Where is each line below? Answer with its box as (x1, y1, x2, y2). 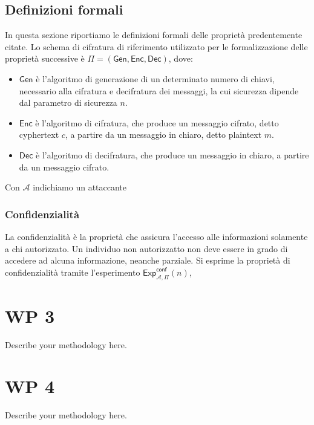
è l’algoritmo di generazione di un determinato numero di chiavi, (36, 72, 275, 85)
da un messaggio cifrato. (19, 160, 110, 173)
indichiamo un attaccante (33, 181, 127, 193)
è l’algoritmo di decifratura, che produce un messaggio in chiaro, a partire (36, 148, 309, 161)
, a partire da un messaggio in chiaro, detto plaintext (65, 128, 262, 141)
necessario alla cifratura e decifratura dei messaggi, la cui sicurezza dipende (19, 84, 299, 97)
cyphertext (19, 128, 59, 141)
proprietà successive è (5, 52, 85, 65)
